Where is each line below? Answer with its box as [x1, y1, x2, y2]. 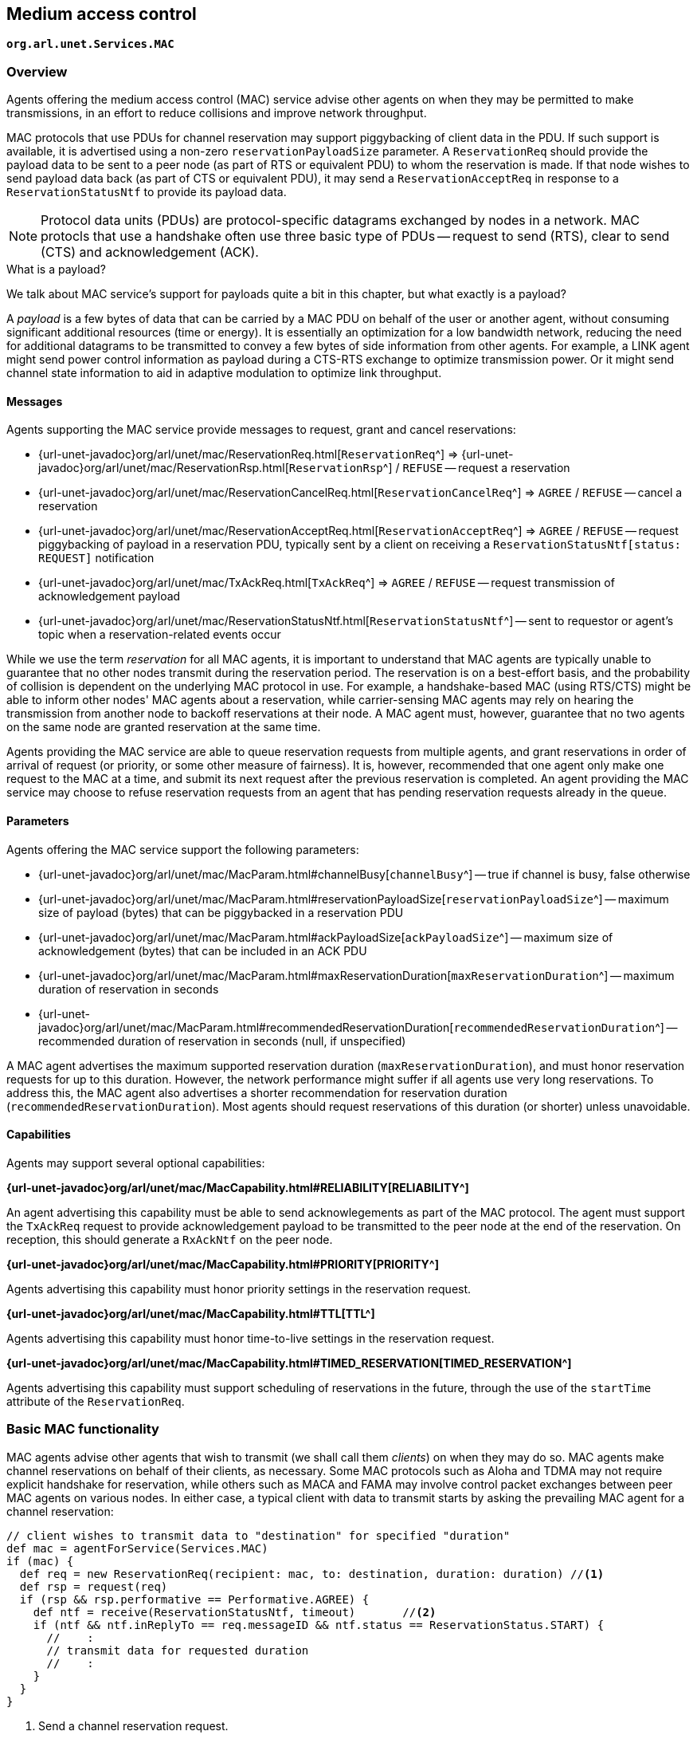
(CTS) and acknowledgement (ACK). [41, 244, 259, 261]
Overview [6, 63, 68, 80]
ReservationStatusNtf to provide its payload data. [6, 185, 287, 199]
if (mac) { [6, 1554, 74, 1568]
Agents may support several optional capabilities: [6, 1155, 265, 1170]
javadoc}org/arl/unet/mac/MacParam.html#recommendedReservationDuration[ [38, 1020, 454, 1034]
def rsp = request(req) [19, 1580, 168, 1593]
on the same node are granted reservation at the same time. [6, 720, 321, 734]
